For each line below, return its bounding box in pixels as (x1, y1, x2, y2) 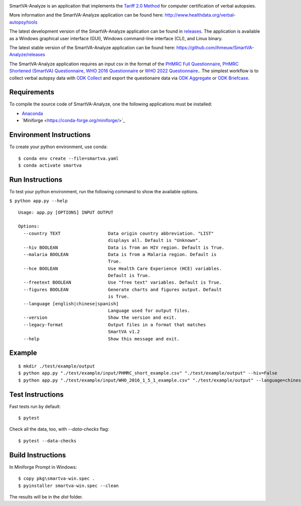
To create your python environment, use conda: (9, 144, 108, 150)
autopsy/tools (9, 19, 38, 25)
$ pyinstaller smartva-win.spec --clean (18, 482, 119, 488)
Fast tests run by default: (9, 403, 61, 409)
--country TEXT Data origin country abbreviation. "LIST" (23, 230, 214, 236)
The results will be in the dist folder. (9, 493, 83, 499)
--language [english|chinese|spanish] (23, 301, 119, 306)
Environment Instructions (9, 131, 91, 139)
